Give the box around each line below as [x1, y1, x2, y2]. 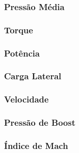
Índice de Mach [4, 139, 68, 151]
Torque [4, 23, 33, 36]
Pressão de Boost [4, 116, 75, 129]
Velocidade [4, 93, 49, 106]
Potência [4, 46, 40, 59]
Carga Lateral [4, 70, 61, 82]
